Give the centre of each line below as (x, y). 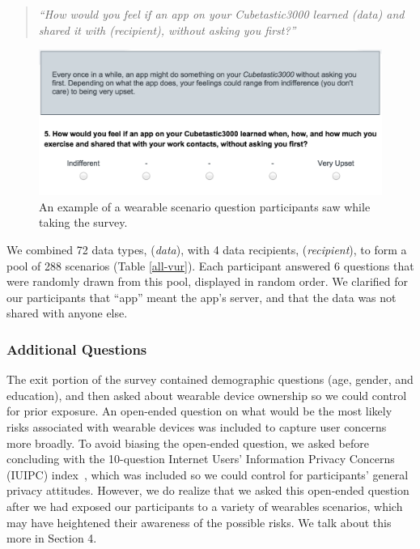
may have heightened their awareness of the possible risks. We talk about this (199, 522)
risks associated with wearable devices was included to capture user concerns (197, 427)
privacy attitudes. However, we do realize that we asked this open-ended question (208, 490)
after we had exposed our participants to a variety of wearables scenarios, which (205, 506)
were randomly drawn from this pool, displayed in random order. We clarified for (208, 281)
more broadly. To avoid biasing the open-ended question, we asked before (188, 443)
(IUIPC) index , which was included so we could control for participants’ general (208, 474)
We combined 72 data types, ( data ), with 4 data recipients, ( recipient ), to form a (207, 250)
